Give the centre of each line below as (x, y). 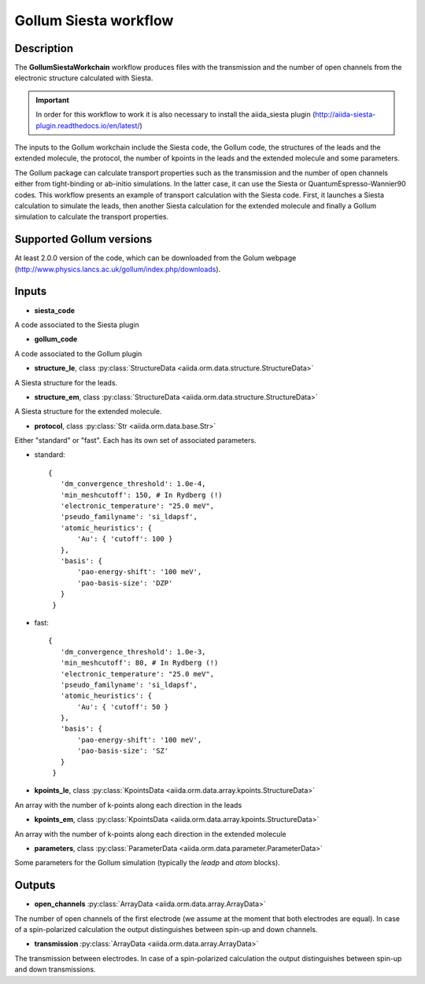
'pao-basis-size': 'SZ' (123, 751)
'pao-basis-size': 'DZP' (125, 583)
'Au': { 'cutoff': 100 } (125, 539)
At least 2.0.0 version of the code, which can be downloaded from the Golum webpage (155, 258)
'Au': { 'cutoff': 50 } (123, 707)
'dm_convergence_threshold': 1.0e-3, (133, 652)
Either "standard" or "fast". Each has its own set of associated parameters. (135, 440)
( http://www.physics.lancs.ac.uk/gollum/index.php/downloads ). (118, 269)
